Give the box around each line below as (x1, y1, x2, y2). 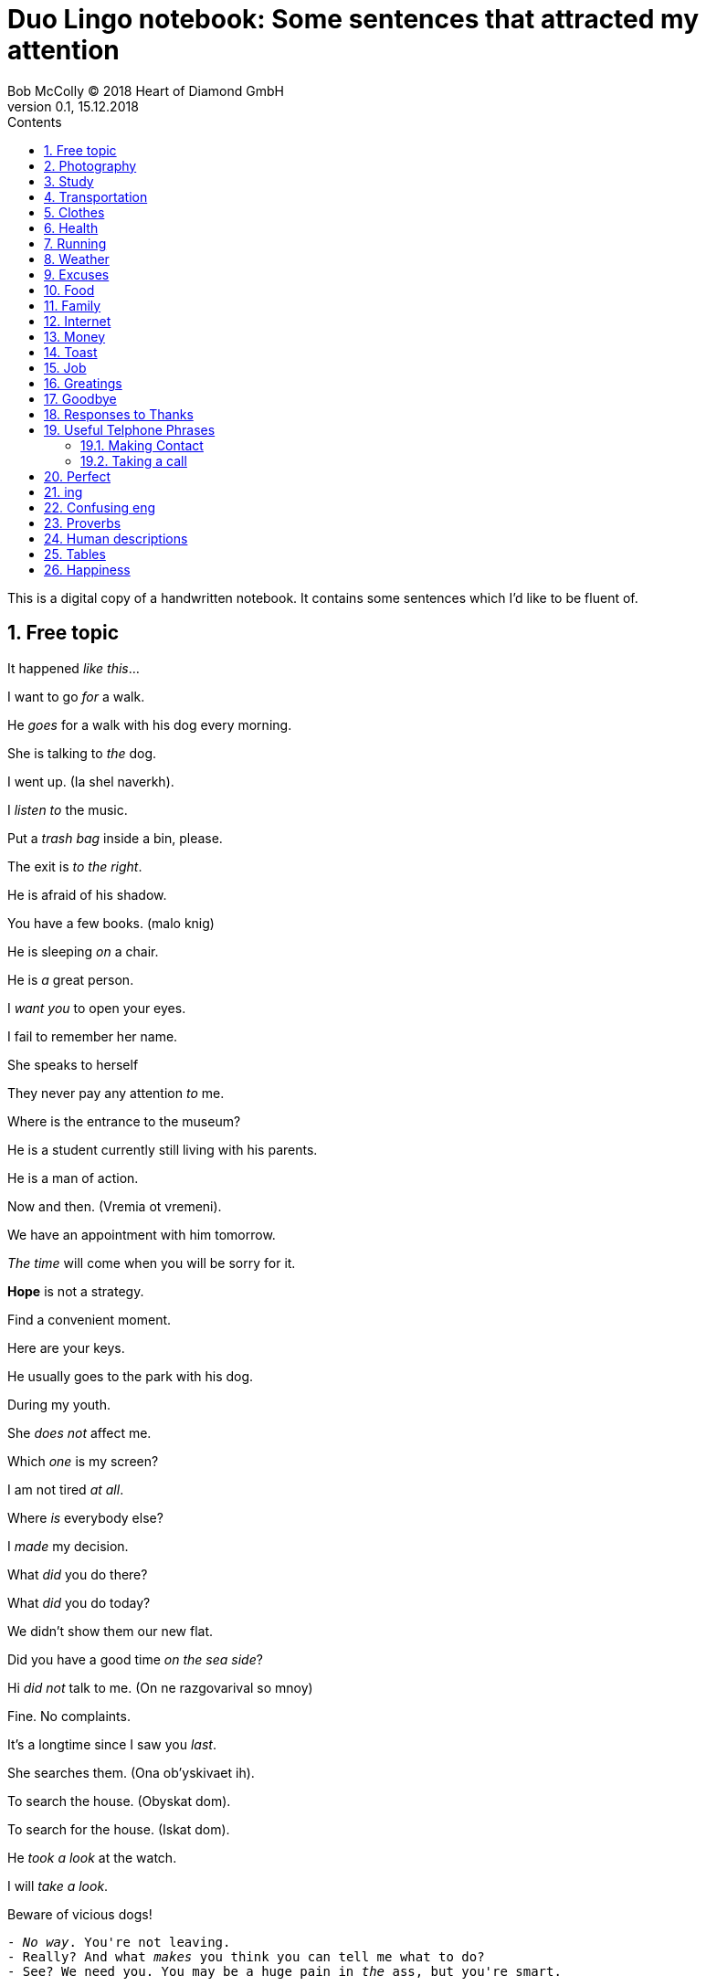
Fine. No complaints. (7, 1707, 131, 1724)
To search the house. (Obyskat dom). (7, 1792, 231, 1809)
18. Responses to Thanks (44, 406, 194, 422)
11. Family (44, 297, 101, 313)
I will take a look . (7, 1877, 109, 1894)
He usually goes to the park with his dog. (7, 1368, 254, 1384)
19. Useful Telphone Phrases (44, 421, 216, 438)
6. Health (44, 219, 99, 236)
